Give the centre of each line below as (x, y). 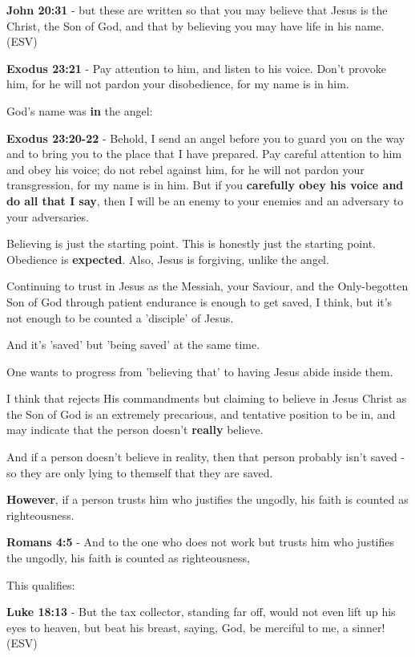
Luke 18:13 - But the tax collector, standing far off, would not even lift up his (201, 612)
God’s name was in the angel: (80, 110)
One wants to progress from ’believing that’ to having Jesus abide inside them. (200, 371)
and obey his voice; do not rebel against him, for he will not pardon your (185, 169)
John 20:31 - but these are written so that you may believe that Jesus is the (197, 10)
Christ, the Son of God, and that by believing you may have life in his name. (195, 25)
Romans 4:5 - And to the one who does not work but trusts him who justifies (201, 542)
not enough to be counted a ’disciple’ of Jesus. (120, 317)
